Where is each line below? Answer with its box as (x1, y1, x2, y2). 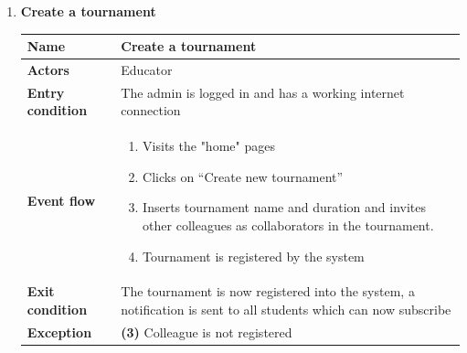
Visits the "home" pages (143, 136, 275, 155)
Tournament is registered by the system (143, 246, 365, 265)
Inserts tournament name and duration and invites (143, 198, 427, 217)
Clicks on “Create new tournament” (143, 166, 344, 186)
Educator (121, 59, 173, 79)
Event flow (27, 191, 96, 210)
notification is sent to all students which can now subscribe (121, 300, 451, 319)
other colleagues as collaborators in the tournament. (143, 216, 434, 234)
